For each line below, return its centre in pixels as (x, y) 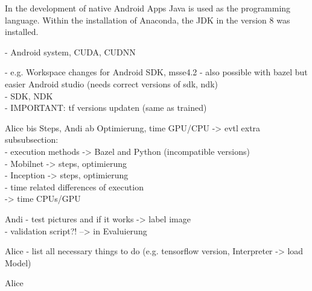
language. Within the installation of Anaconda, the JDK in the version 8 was (148, 20)
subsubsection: (32, 139)
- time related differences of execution (74, 186)
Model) (18, 262)
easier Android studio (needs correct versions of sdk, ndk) (111, 83)
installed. (22, 32)
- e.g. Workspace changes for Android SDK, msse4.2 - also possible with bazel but (156, 72)
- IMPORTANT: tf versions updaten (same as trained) (106, 108)
